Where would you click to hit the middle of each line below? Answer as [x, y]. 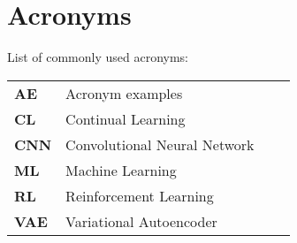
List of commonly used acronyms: [98, 57]
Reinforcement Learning [140, 195]
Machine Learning [121, 170]
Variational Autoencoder [141, 221]
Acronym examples [124, 93]
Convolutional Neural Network [160, 144]
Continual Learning [126, 118]
